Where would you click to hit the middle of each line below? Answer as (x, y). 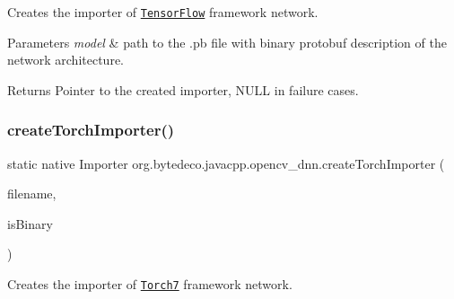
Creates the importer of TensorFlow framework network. (163, 12)
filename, (32, 193)
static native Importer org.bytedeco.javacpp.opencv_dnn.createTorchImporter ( (226, 163)
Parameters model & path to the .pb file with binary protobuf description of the (227, 42)
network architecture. (66, 60)
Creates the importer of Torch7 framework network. (150, 284)
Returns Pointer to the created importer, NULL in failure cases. (183, 89)
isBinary (30, 223)
